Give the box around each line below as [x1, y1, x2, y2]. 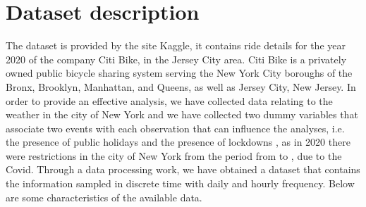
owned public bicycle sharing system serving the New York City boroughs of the [6, 65, 353, 80]
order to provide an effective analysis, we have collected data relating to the [6, 93, 333, 108]
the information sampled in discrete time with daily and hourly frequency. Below [6, 176, 355, 191]
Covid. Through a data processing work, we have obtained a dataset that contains [6, 162, 360, 177]
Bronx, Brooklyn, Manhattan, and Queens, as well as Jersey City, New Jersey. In [6, 79, 356, 94]
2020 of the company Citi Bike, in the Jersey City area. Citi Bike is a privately [6, 51, 347, 66]
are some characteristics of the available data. [6, 189, 202, 204]
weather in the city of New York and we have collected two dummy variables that [6, 107, 358, 122]
